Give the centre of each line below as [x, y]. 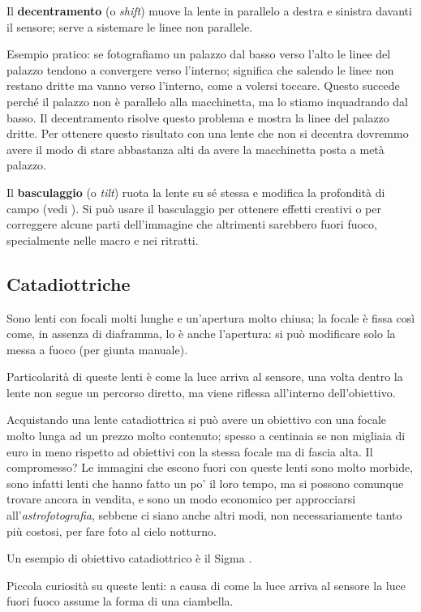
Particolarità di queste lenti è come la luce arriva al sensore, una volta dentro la [205, 377]
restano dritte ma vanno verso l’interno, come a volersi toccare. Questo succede [203, 86]
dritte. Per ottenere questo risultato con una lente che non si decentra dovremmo [208, 133]
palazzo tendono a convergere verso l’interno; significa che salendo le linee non [200, 69]
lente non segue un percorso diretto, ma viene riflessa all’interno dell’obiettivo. [201, 392]
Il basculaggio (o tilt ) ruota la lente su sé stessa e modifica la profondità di [196, 192]
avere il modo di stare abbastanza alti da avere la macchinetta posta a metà [195, 149]
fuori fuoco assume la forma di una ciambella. [120, 601]
